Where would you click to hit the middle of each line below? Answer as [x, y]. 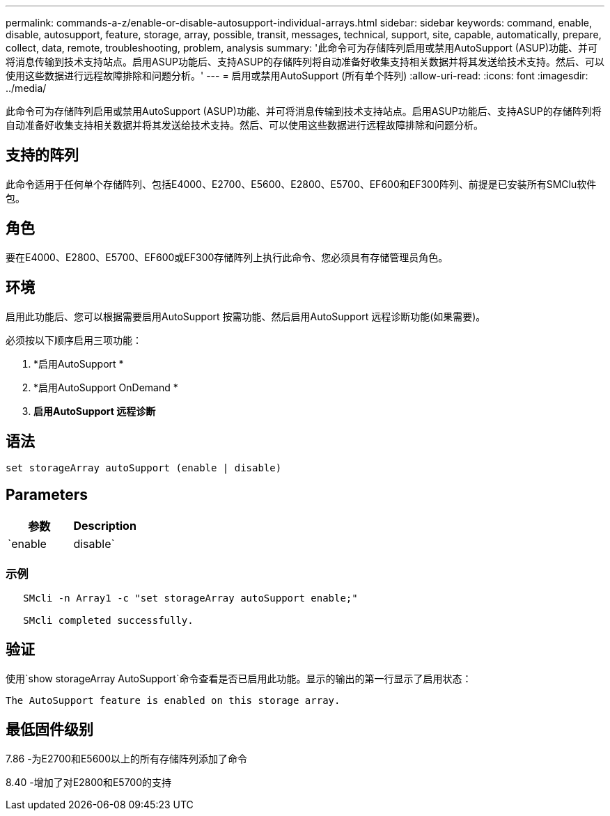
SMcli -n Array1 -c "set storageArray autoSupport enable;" [190, 598]
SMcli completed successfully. [108, 620]
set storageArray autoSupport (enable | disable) [144, 468]
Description [105, 526]
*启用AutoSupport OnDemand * [106, 387]
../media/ [26, 88]
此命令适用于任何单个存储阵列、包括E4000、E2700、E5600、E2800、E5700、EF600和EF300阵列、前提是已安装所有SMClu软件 [301, 184]
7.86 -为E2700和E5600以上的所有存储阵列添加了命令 [126, 758]
